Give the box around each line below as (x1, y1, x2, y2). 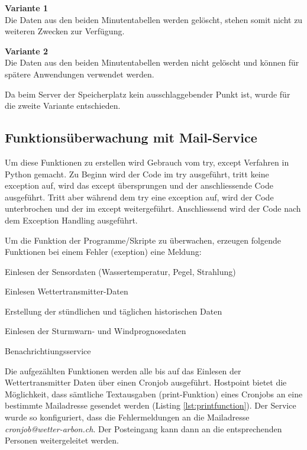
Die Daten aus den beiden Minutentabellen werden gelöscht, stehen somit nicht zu (5, 13, 303, 25)
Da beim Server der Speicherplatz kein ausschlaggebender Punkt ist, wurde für (5, 88, 290, 100)
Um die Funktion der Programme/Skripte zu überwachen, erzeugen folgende (5, 234, 281, 246)
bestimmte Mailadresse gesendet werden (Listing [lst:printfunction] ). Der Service (5, 399, 296, 412)
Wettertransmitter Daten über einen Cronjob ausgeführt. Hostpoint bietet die (5, 376, 287, 389)
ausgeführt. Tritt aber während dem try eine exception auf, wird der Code (5, 190, 274, 203)
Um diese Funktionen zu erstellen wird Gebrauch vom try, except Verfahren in (5, 156, 289, 168)
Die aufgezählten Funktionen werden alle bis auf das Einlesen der (5, 364, 241, 377)
